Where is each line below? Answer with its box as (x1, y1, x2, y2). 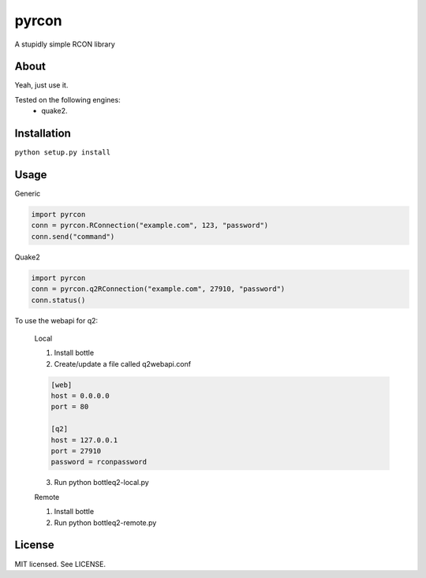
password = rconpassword (50, 457, 148, 467)
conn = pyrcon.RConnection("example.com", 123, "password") (31, 221, 269, 230)
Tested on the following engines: (14, 95, 121, 104)
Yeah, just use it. (14, 80, 69, 90)
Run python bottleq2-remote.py (54, 517, 157, 528)
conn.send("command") (31, 232, 115, 241)
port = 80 (50, 402, 89, 412)
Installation (14, 127, 71, 140)
